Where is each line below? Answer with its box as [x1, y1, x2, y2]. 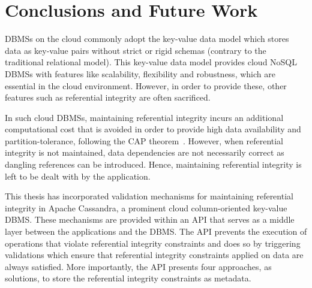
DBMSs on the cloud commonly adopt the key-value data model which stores [5, 32, 289, 45]
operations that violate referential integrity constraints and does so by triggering [5, 237, 301, 249]
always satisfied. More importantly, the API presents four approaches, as [5, 260, 272, 272]
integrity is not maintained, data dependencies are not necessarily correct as [5, 146, 284, 159]
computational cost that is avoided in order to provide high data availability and [5, 123, 301, 135]
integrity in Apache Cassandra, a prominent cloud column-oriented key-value [5, 201, 287, 214]
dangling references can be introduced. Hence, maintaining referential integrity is [5, 158, 302, 171]
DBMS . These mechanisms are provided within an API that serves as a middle [5, 213, 295, 226]
